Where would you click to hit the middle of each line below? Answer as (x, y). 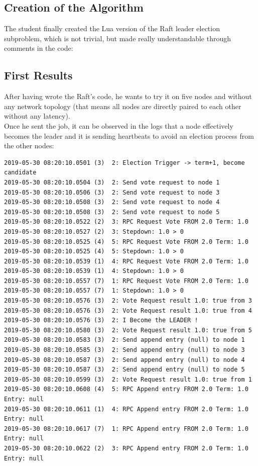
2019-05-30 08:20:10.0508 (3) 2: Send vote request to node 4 (112, 202)
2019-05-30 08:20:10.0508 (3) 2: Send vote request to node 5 (112, 212)
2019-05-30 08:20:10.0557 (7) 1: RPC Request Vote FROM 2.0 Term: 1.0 (126, 281)
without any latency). (37, 116)
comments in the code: (39, 48)
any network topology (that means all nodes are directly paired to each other (123, 106)
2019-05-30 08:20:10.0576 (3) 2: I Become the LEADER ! (101, 320)
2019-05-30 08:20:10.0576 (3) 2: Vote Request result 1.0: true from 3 (128, 301)
